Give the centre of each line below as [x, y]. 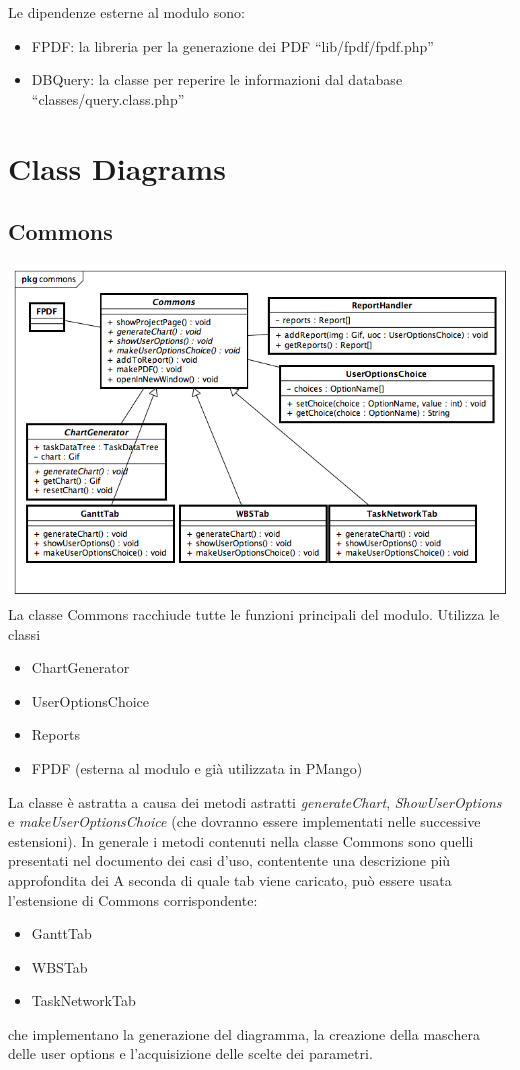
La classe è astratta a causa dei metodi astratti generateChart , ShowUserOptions [255, 801]
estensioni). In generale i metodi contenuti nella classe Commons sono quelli [241, 840]
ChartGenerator [80, 667]
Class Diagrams [117, 167]
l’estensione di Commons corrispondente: [133, 899]
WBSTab [59, 966]
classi [24, 633]
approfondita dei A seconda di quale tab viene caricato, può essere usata [230, 879]
